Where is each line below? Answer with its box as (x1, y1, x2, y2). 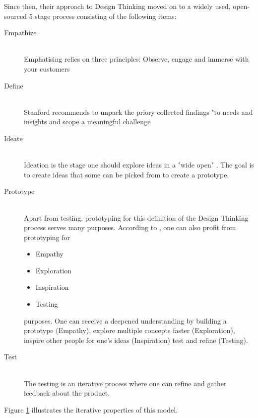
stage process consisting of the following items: (35, 10, 177, 21)
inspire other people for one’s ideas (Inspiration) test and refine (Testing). (24, 334, 248, 345)
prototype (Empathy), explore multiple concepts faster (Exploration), (24, 325, 235, 335)
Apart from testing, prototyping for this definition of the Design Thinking (24, 212, 249, 223)
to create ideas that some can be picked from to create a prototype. (24, 169, 229, 179)
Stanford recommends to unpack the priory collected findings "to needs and (24, 106, 253, 117)
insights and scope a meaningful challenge (24, 116, 151, 127)
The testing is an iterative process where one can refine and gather (24, 378, 227, 388)
